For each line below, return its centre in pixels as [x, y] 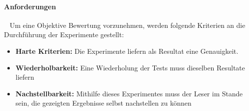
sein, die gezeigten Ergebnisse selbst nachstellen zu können [103, 103]
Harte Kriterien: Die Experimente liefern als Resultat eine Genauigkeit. [127, 51]
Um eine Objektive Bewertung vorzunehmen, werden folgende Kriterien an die [127, 25]
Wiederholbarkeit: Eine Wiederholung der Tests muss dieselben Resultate [130, 67]
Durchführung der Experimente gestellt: [64, 34]
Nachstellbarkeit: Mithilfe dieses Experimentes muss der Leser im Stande [129, 93]
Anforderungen [30, 6]
